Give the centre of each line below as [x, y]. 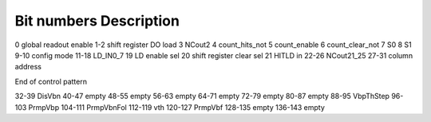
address [28, 67]
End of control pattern [51, 81]
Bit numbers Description [97, 21]
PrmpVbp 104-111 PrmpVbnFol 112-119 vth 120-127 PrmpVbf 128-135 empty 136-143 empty [176, 107]
